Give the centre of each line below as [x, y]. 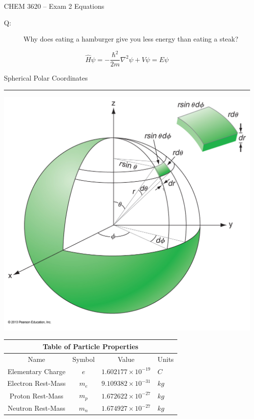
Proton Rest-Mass [36, 395]
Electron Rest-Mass [37, 383]
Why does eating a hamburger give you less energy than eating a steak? [131, 39]
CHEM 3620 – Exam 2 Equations [54, 6]
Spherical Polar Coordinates [46, 78]
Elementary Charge [36, 371]
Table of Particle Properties [91, 346]
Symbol [84, 359]
